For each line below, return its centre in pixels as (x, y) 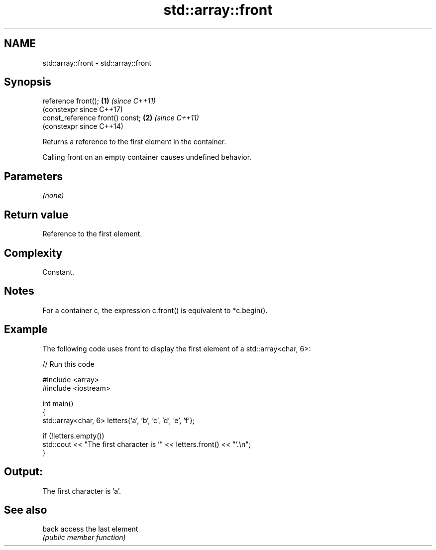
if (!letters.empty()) (73, 436)
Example (26, 330)
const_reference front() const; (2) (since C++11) (121, 118)
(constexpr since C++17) (83, 110)
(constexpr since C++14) (83, 126)
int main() (58, 403)
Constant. (58, 272)
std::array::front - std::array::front (97, 63)
